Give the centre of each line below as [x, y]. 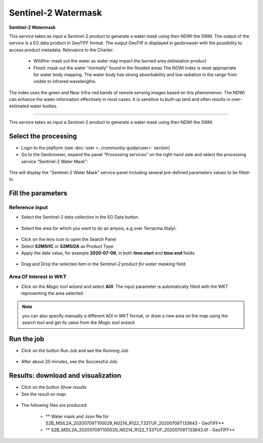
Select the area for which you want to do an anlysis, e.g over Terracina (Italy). [99, 228]
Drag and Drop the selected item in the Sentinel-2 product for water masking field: [104, 264]
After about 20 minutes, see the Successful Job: [70, 362]
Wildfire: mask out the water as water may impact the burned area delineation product [120, 61]
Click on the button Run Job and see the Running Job [75, 351]
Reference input [28, 207]
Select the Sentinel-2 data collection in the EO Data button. [80, 217]
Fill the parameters [38, 193]
